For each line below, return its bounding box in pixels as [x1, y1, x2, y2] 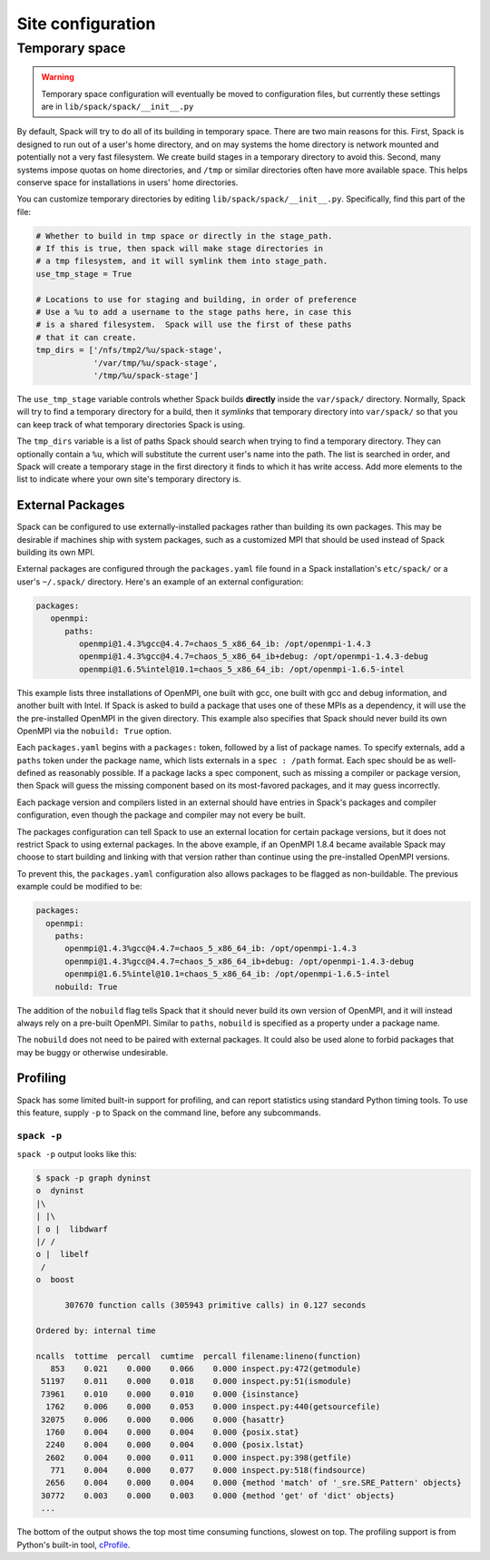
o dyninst [35, 1185, 84, 1196]
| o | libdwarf [35, 1223, 109, 1234]
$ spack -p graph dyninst [35, 1173, 152, 1183]
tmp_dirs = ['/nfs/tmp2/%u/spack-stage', [35, 345, 223, 356]
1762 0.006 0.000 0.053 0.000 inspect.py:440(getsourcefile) [45, 1402, 381, 1412]
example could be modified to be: [16, 881, 142, 892]
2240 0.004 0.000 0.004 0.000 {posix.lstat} [45, 1439, 304, 1450]
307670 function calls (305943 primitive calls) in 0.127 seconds [64, 1300, 367, 1310]
